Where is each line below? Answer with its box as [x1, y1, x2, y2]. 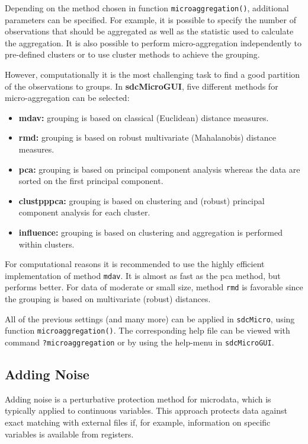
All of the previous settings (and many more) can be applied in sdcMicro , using [5, 312, 295, 325]
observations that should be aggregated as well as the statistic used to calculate [5, 25, 294, 37]
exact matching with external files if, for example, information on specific [5, 416, 271, 429]
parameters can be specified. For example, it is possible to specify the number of [5, 13, 296, 26]
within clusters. [18, 237, 75, 250]
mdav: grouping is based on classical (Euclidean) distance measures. [18, 111, 269, 123]
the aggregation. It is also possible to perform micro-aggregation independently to [5, 36, 302, 49]
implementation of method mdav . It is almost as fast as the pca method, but [5, 269, 281, 281]
